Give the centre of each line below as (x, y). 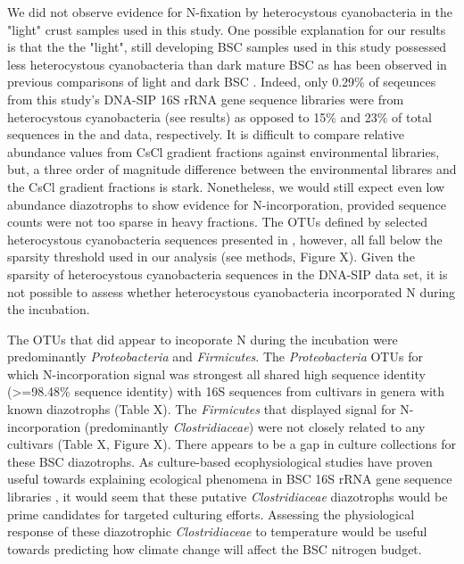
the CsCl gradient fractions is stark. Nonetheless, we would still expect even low (226, 186)
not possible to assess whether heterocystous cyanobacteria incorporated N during (232, 291)
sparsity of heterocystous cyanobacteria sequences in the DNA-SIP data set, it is (228, 274)
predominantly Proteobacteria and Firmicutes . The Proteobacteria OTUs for (215, 357)
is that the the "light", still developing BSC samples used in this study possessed (227, 47)
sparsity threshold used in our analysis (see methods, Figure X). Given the (211, 257)
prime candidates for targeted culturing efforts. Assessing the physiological (211, 514)
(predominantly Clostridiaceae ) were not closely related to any (255, 426)
